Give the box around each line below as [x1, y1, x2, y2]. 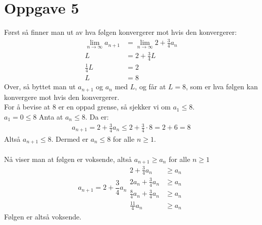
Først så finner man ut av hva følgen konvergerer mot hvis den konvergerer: [4, 27, 237, 37]
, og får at [135, 81, 166, 92]
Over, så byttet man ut [4, 81, 76, 92]
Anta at [39, 111, 63, 122]
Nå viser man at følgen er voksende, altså [4, 153, 132, 164]
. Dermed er [51, 133, 88, 144]
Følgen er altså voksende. [4, 211, 82, 221]
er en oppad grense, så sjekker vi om [58, 101, 171, 112]
